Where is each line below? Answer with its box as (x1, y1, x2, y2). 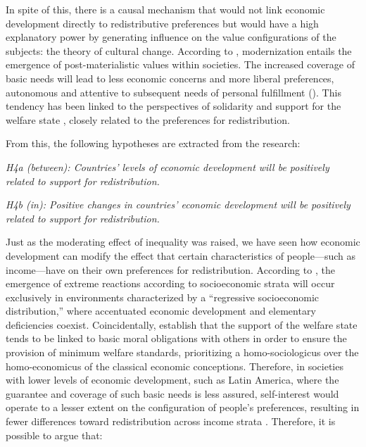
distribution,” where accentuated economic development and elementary (6, 303, 316, 318)
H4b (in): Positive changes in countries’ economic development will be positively (6, 197, 351, 212)
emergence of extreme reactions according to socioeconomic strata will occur (6, 276, 335, 291)
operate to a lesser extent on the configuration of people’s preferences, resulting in (6, 400, 360, 415)
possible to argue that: (6, 427, 103, 442)
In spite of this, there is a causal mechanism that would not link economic (6, 2, 325, 16)
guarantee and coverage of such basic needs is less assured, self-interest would (6, 386, 339, 401)
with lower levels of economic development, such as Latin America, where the (6, 372, 339, 387)
